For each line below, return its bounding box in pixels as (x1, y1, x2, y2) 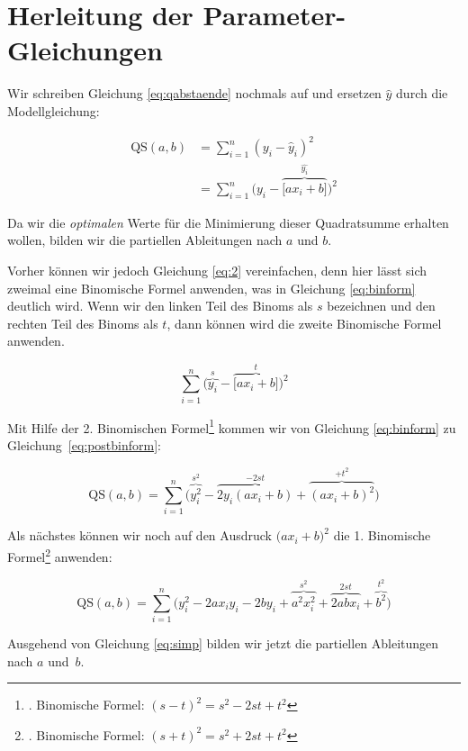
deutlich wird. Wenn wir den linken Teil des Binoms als (7, 296, 313, 315)
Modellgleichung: (7, 101, 100, 120)
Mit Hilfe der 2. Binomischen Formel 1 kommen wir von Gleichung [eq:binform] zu (7, 415, 456, 437)
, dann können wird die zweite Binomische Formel (166, 313, 442, 332)
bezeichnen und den (327, 296, 436, 315)
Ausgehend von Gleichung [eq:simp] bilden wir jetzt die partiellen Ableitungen (7, 634, 439, 653)
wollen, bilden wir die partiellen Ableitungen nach (7, 231, 283, 249)
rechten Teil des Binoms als (7, 313, 158, 332)
